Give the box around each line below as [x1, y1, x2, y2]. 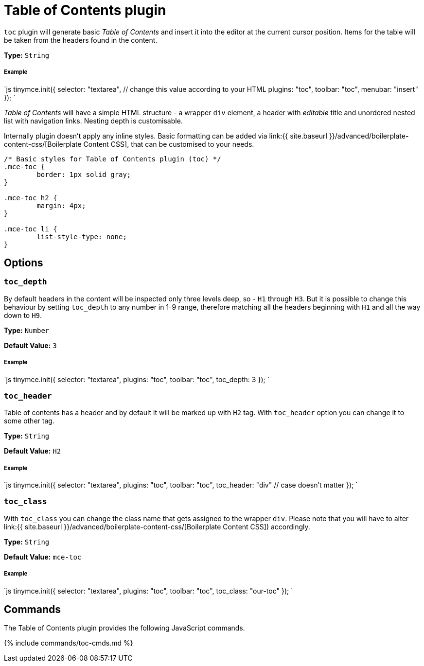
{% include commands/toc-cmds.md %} [4, 639, 133, 648]
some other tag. [4, 417, 54, 425]
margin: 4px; [36, 201, 86, 210]
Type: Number [4, 326, 50, 334]
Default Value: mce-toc [4, 552, 82, 561]
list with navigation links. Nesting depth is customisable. [4, 116, 183, 125]
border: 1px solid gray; [36, 170, 131, 178]
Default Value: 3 [4, 341, 57, 350]
